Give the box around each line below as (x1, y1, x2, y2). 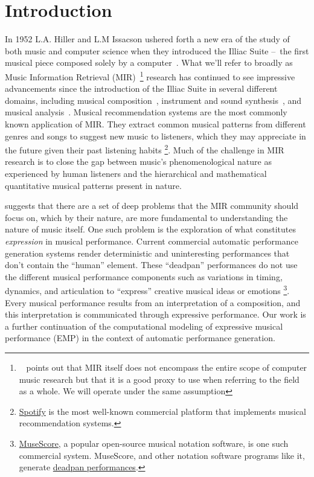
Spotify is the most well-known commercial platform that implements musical (19, 405, 306, 417)
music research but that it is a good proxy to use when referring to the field (19, 373, 300, 385)
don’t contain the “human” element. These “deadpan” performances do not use (5, 258, 298, 271)
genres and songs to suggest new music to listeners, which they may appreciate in (5, 129, 306, 142)
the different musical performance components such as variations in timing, (5, 270, 283, 283)
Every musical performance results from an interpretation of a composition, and (5, 296, 301, 309)
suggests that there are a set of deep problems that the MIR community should (5, 199, 299, 212)
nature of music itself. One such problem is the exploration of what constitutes (5, 223, 296, 235)
